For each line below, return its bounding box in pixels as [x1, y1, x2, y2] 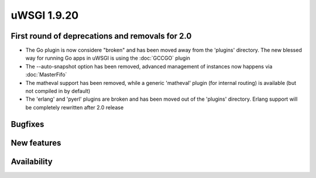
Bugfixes [11, 119, 44, 129]
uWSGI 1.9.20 [11, 9, 79, 22]
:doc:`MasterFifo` [25, 71, 67, 78]
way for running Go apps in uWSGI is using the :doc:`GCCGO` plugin [25, 54, 190, 61]
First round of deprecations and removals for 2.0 [11, 31, 192, 41]
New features [11, 138, 61, 148]
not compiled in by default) [25, 88, 91, 95]
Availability [11, 156, 53, 166]
